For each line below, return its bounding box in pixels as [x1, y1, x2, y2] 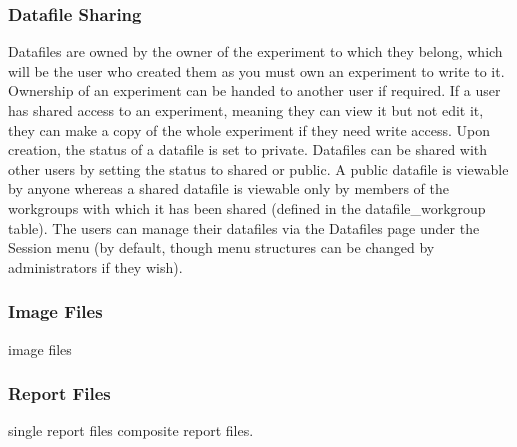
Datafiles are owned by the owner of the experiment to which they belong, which [8, 41, 503, 62]
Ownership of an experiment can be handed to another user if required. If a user [8, 80, 501, 101]
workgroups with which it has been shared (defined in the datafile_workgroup [8, 197, 486, 218]
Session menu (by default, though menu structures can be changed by [8, 237, 435, 258]
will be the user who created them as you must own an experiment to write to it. [8, 60, 505, 81]
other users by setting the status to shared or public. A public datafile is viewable [8, 158, 509, 179]
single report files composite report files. [8, 420, 254, 441]
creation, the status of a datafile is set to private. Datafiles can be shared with [8, 139, 488, 160]
